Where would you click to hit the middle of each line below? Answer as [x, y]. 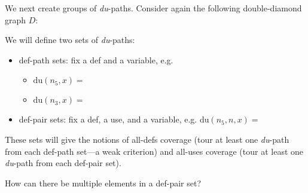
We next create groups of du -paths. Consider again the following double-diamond [153, 8]
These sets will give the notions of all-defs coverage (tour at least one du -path [147, 139]
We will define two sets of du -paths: [70, 40]
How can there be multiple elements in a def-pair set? [103, 183]
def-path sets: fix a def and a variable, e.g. [96, 59]
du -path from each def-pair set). [63, 163]
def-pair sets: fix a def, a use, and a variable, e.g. [108, 119]
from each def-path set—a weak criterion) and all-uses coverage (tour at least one [154, 151]
